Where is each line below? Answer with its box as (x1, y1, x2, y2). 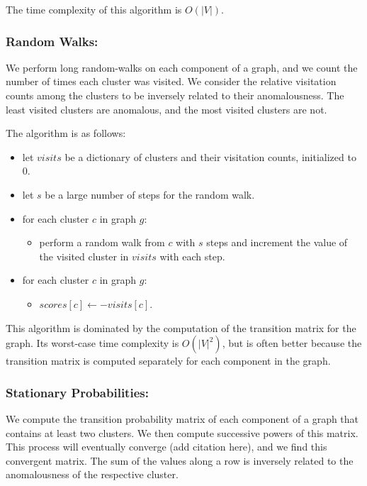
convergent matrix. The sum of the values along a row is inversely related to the (6, 453, 354, 468)
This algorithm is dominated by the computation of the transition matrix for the (6, 320, 356, 335)
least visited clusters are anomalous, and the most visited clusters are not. (6, 101, 327, 116)
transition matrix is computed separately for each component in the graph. (6, 353, 331, 368)
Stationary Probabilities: (6, 383, 149, 401)
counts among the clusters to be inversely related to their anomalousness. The (6, 88, 344, 102)
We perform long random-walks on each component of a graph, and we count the (6, 60, 358, 74)
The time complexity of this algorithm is (6, 2, 182, 16)
